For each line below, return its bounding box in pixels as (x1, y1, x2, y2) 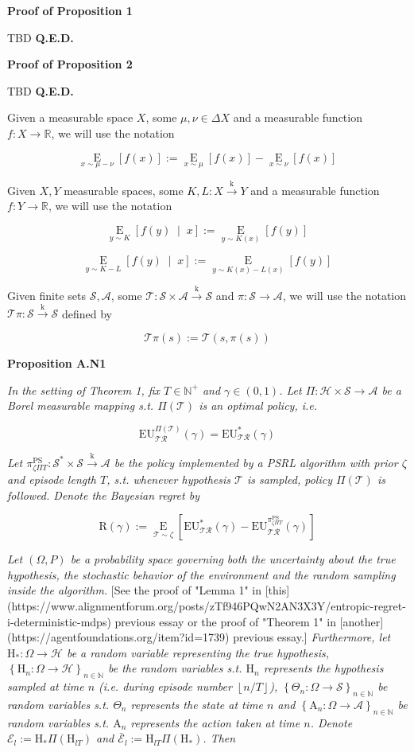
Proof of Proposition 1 (7, 2, 133, 18)
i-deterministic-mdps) (7, 613, 111, 629)
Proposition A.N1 (7, 354, 106, 371)
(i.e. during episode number (99, 678, 232, 695)
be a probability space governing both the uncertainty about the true (70, 551, 396, 567)
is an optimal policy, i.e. (199, 397, 318, 414)
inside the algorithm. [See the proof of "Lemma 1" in (7, 582, 261, 598)
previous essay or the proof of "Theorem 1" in (114, 613, 336, 629)
